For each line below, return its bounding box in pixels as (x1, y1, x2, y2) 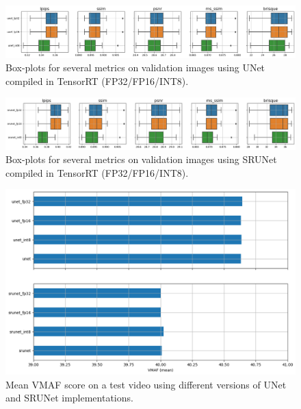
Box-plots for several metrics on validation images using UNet (5, 60, 265, 75)
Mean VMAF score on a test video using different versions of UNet (5, 377, 287, 391)
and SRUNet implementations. (5, 391, 133, 405)
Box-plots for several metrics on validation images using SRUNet (5, 152, 277, 166)
